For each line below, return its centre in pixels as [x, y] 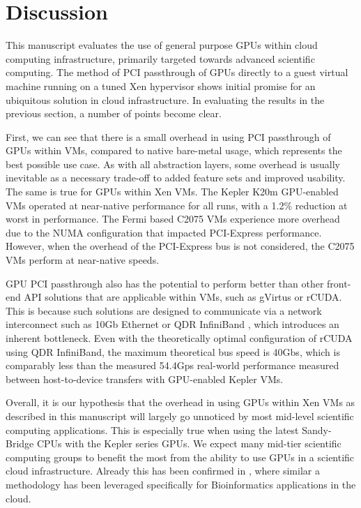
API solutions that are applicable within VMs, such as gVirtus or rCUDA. [183, 297]
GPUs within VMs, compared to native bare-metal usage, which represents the [174, 150]
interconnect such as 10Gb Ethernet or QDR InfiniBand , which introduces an [172, 324]
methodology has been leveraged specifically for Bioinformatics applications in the [181, 484]
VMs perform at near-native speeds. [83, 260]
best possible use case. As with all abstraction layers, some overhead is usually [173, 164]
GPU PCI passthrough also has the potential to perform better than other [165, 283]
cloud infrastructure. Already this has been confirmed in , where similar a [163, 471]
